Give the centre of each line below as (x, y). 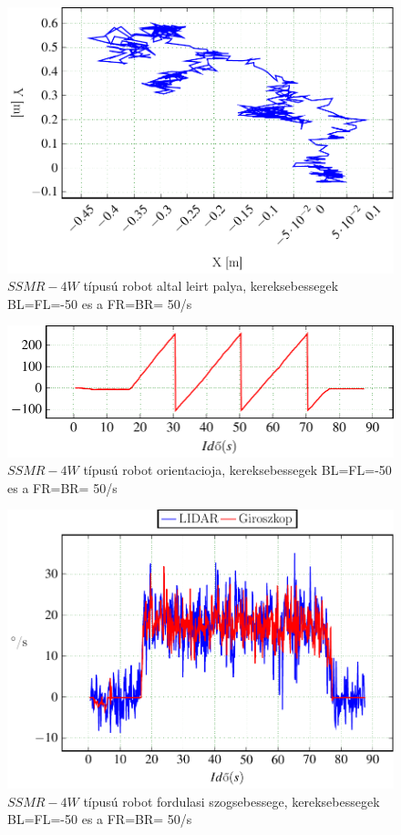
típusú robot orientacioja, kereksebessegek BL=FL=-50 (237, 470)
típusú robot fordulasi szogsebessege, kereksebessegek (231, 801)
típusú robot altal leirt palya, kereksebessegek (211, 286)
